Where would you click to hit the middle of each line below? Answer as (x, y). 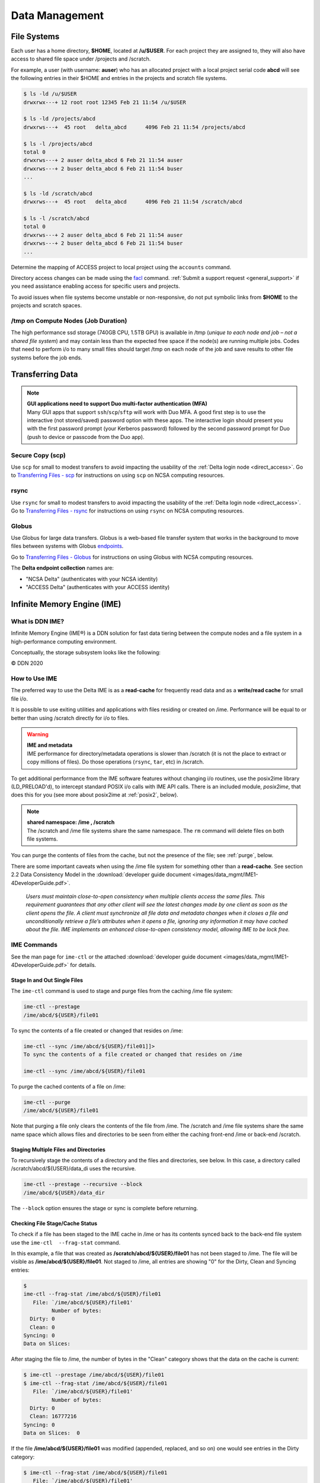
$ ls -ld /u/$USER (50, 94)
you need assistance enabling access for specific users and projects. (95, 286)
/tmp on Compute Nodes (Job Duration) (69, 320)
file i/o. (19, 698)
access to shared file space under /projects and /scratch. (81, 59)
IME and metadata (50, 745)
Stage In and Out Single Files (47, 980)
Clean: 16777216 (53, 1417)
